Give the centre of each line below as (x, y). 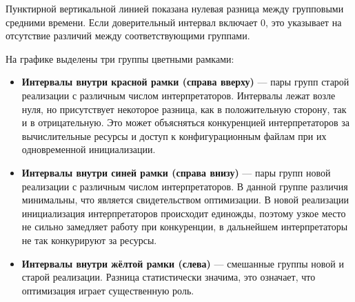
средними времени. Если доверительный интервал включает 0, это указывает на (174, 22)
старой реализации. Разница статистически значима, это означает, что (169, 277)
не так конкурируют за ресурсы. (89, 240)
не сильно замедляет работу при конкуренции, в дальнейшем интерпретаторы (185, 226)
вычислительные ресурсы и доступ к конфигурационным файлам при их (174, 135)
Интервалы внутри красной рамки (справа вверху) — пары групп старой (185, 82)
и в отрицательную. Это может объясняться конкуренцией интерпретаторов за (185, 122)
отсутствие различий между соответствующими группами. (128, 36)
